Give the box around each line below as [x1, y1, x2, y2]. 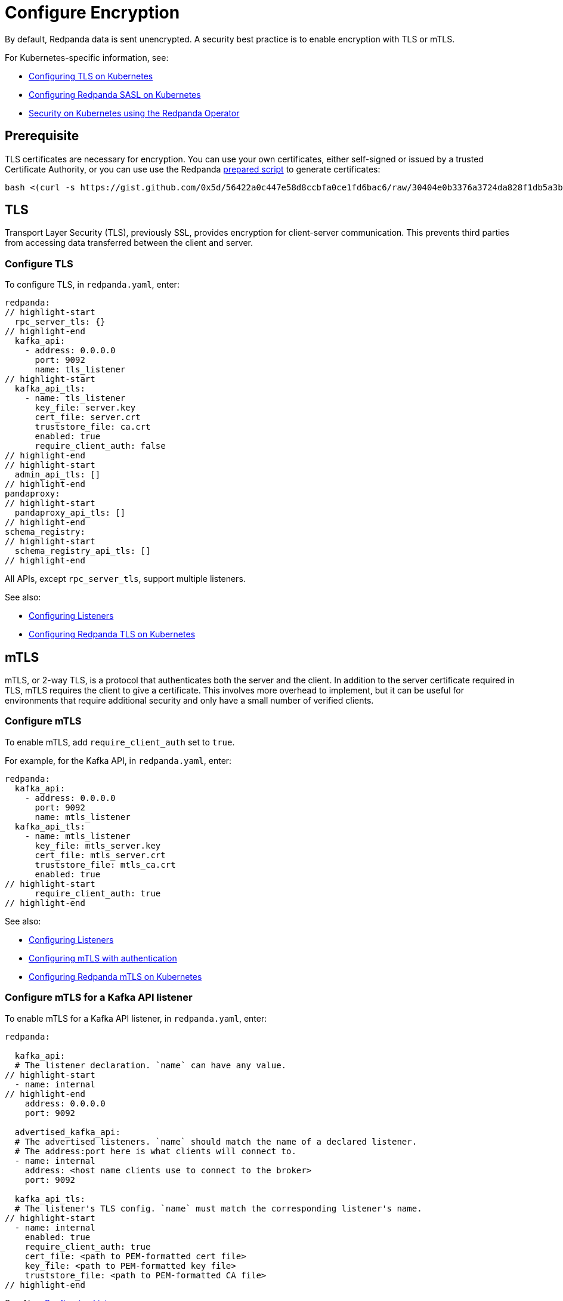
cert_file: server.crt [35, 412, 141, 423]
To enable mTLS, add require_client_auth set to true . [5, 736, 235, 747]
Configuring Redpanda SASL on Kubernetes [29, 89, 201, 100]
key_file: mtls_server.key [35, 840, 161, 850]
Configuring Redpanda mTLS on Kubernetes [29, 971, 202, 982]
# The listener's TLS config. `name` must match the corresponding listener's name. [14, 1203, 422, 1213]
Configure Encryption [5, 2, 180, 23]
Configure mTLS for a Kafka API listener [5, 991, 193, 1004]
